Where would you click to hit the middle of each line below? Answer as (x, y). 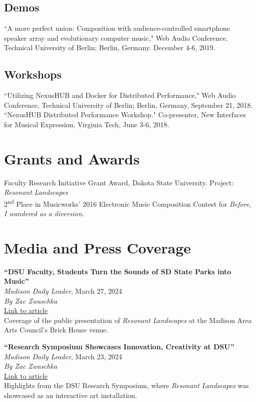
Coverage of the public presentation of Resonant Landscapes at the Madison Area (128, 320)
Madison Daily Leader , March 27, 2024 (63, 291)
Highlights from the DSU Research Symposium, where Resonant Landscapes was (127, 385)
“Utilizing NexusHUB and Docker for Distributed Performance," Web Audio (120, 95)
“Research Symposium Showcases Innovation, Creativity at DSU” (119, 346)
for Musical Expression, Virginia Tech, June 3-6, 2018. (87, 124)
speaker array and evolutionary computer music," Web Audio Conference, (116, 38)
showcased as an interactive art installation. (71, 395)
